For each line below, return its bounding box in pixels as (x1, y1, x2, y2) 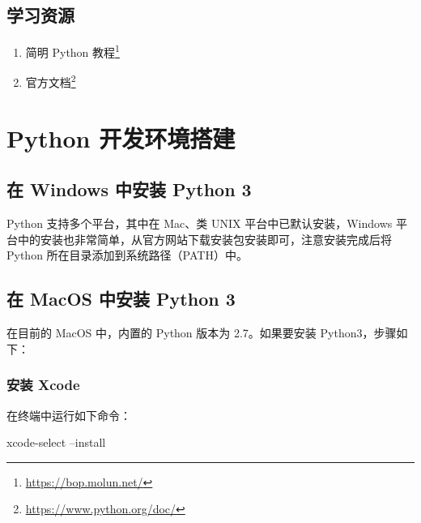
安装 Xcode (6, 375, 80, 395)
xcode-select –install (6, 434, 106, 451)
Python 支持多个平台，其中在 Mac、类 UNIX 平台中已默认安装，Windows (6, 215, 393, 232)
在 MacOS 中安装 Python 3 (6, 286, 236, 311)
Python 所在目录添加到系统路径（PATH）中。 (6, 246, 248, 264)
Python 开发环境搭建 (6, 121, 236, 154)
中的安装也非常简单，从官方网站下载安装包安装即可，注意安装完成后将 (17, 230, 392, 247)
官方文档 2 (25, 71, 76, 91)
